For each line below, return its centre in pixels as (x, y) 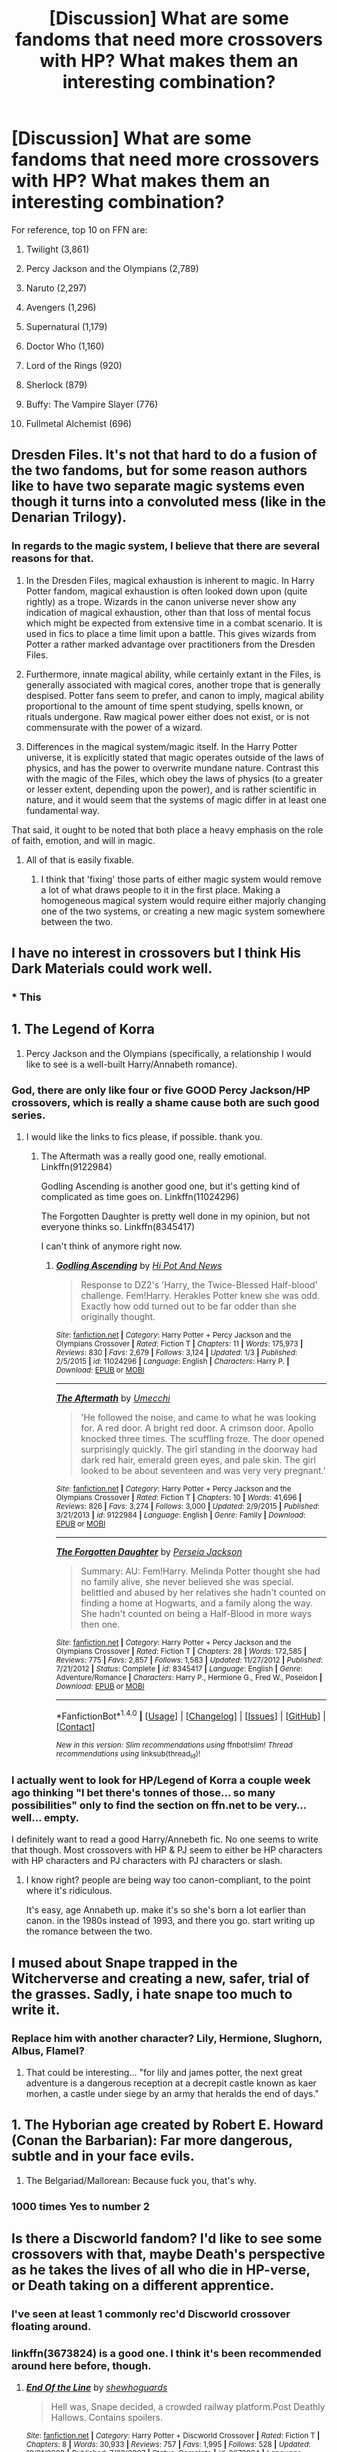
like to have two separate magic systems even (158, 486)
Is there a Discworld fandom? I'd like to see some (167, 2238)
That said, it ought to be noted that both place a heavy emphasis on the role (167, 829)
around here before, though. (81, 2365)
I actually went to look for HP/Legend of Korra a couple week (161, 1780)
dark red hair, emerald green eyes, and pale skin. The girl (198, 1460)
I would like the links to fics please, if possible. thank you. (144, 1137)
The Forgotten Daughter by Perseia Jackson (149, 1552)
